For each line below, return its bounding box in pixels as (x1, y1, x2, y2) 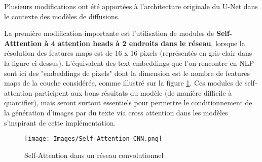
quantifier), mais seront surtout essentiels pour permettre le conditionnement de (4, 97, 252, 108)
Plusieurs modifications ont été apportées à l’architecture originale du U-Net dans (4, 1, 258, 11)
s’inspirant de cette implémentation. (4, 117, 116, 128)
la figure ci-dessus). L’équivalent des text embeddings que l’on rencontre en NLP (4, 57, 254, 68)
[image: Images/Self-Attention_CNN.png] (24, 135, 163, 143)
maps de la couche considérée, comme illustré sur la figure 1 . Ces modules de (4, 77, 243, 88)
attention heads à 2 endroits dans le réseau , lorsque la (58, 37, 245, 48)
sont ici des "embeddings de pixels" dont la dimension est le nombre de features (4, 67, 250, 78)
